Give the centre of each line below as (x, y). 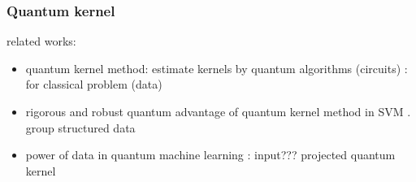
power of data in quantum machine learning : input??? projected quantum (210, 155)
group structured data (80, 127)
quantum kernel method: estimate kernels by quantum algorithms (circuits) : (217, 68)
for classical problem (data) (94, 84)
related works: (41, 41)
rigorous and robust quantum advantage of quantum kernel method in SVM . (218, 111)
